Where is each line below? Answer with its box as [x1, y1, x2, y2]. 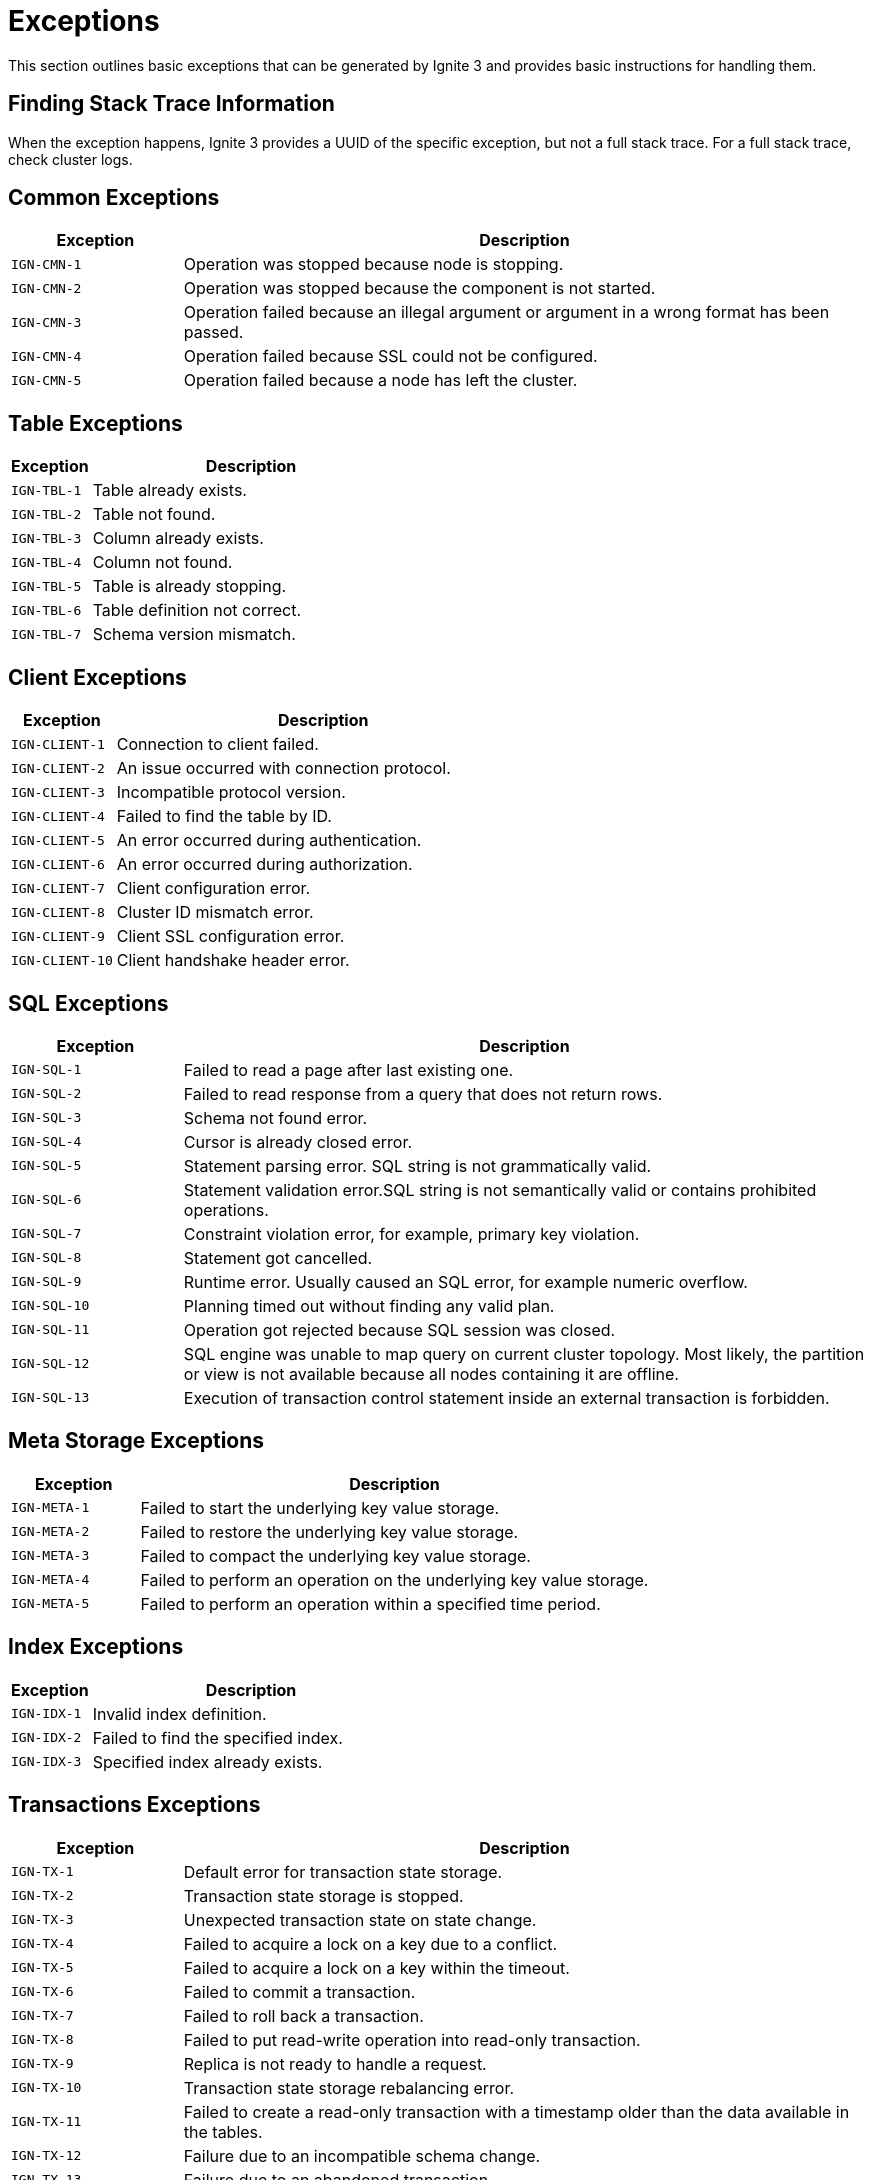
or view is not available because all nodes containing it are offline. [183, 1363, 679, 1384]
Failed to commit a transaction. [183, 1981, 416, 2002]
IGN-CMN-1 [11, 256, 82, 272]
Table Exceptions [8, 410, 183, 436]
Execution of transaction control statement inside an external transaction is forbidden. [183, 1387, 830, 1408]
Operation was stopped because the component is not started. [183, 278, 656, 299]
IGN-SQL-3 [11, 1110, 82, 1126]
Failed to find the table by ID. [116, 806, 332, 827]
